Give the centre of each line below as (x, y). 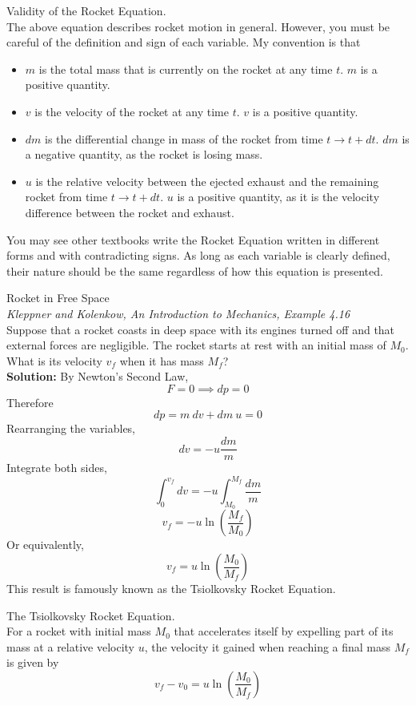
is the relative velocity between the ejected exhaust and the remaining (207, 181)
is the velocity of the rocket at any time (132, 111)
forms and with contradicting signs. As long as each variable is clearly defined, (198, 255)
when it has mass (162, 360)
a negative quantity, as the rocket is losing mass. (144, 154)
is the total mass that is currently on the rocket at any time (186, 69)
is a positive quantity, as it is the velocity (278, 197)
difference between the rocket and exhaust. (130, 212)
